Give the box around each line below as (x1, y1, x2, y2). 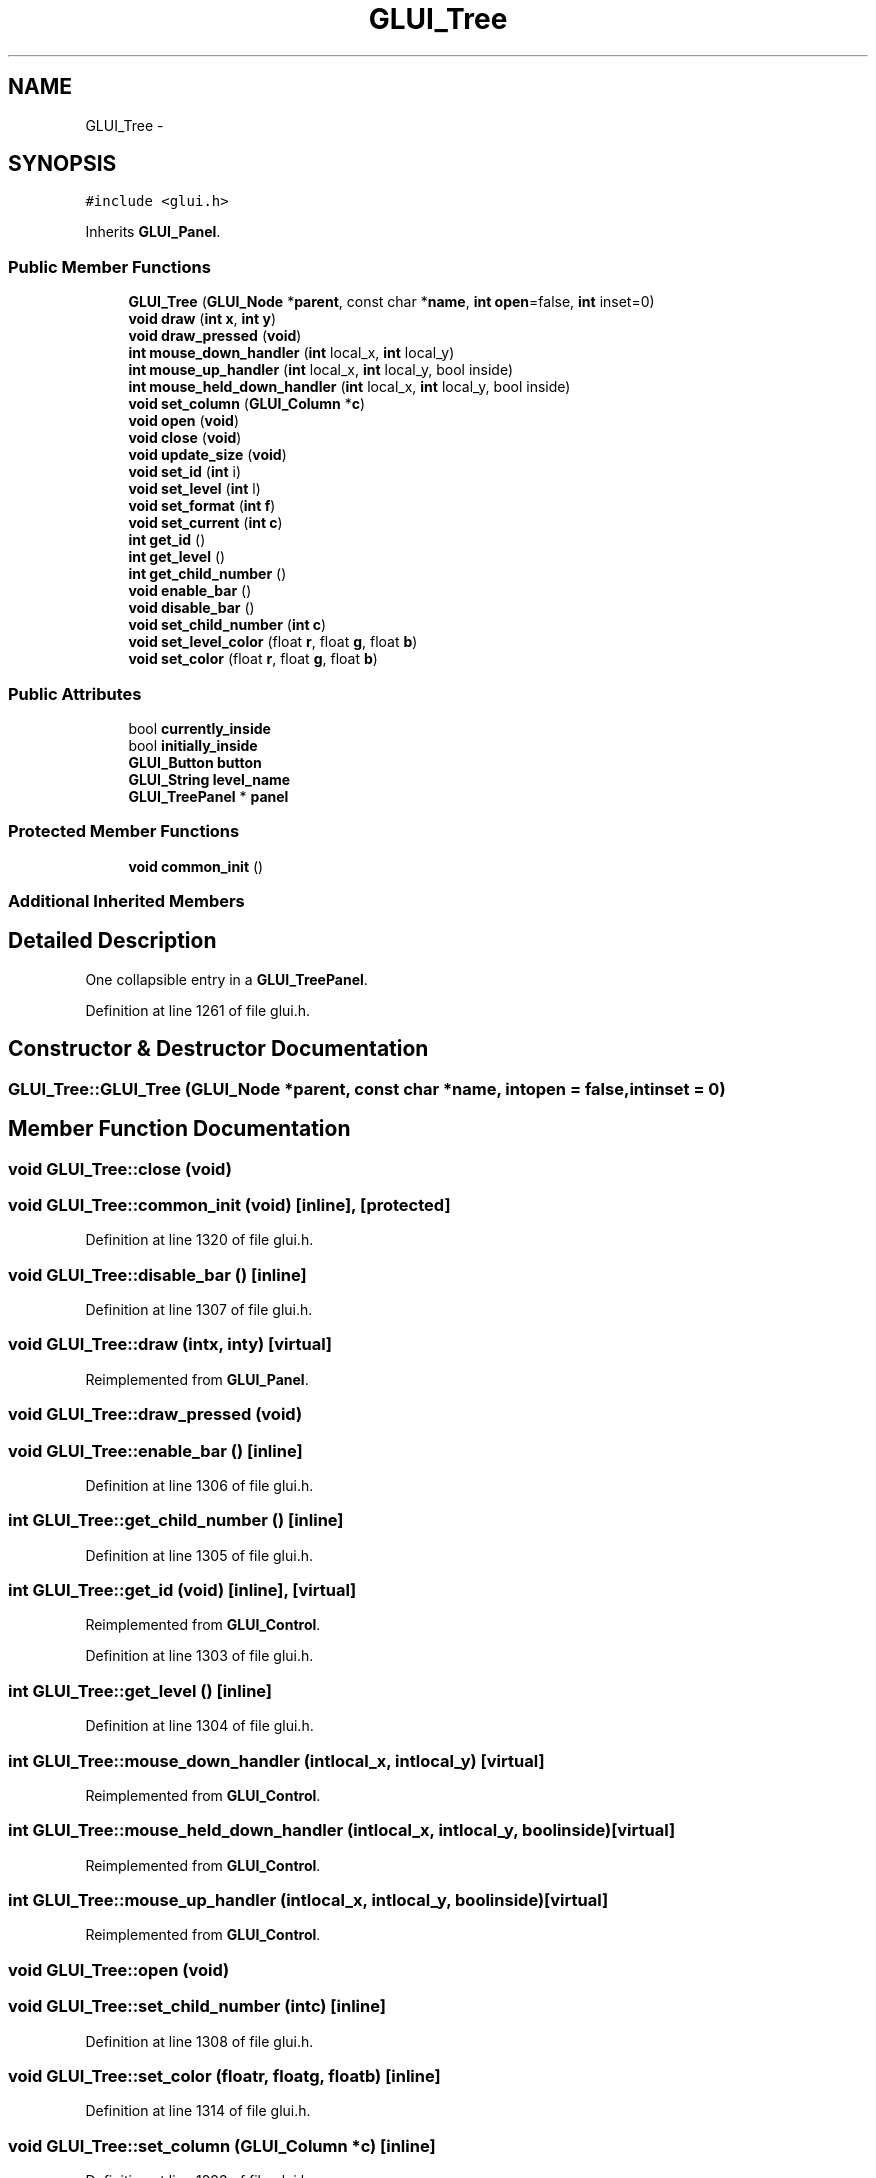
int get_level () (128, 548, 226, 566)
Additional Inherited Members (8, 891, 245, 912)
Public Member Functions (8, 256, 211, 277)
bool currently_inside (128, 719, 271, 737)
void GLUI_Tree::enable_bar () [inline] (8, 1440, 303, 1461)
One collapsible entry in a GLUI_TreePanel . (85, 970, 368, 988)
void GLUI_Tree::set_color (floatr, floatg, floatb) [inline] (8, 2065, 441, 2086)
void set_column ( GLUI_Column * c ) (128, 395, 366, 413)
